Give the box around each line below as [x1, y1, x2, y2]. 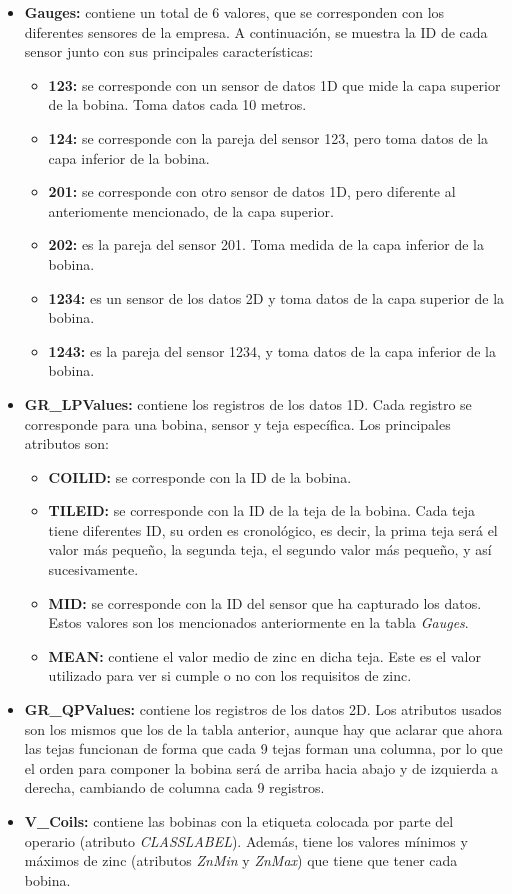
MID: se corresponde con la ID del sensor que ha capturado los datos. [48, 592, 482, 613]
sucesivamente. [48, 559, 139, 580]
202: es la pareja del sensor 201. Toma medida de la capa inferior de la [48, 234, 484, 255]
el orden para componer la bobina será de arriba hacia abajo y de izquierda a [24, 757, 499, 778]
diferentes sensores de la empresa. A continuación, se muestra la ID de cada [24, 21, 488, 42]
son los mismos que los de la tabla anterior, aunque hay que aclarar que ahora [24, 718, 503, 739]
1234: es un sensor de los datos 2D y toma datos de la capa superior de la [48, 287, 505, 308]
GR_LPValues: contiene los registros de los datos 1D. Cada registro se [24, 393, 472, 414]
